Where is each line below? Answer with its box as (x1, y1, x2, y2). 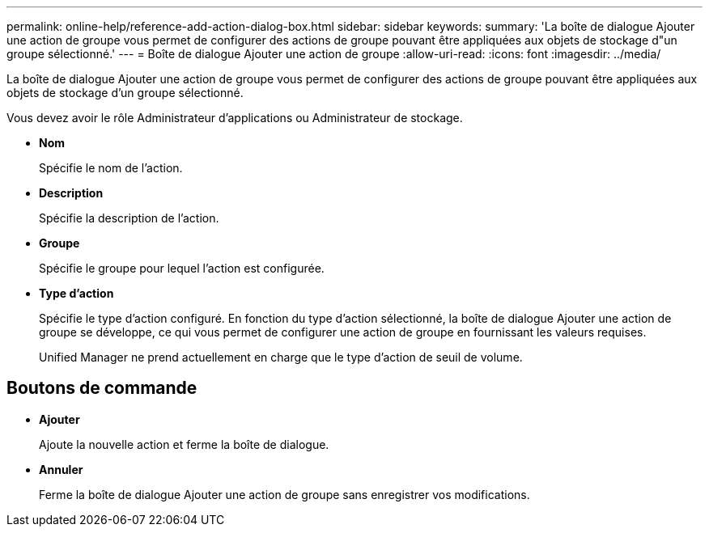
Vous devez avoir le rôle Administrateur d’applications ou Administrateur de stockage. (6, 111, 463, 125)
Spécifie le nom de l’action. (39, 161, 183, 175)
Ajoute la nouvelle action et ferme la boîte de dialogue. (39, 437, 329, 451)
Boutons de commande (6, 378, 197, 399)
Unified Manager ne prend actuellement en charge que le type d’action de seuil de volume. (39, 350, 523, 364)
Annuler (39, 462, 83, 476)
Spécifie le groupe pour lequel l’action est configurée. (39, 261, 325, 275)
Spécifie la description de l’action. (39, 211, 219, 225)
